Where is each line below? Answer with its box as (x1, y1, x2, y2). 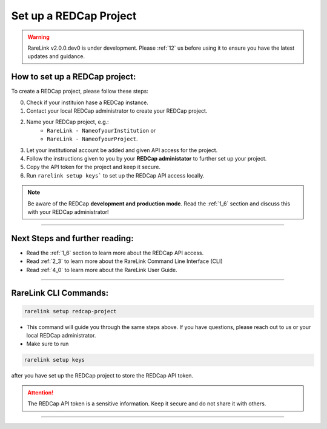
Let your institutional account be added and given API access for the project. (26, 146, 218, 154)
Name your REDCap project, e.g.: (26, 118, 109, 125)
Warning (27, 33, 50, 41)
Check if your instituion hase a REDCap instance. (26, 99, 148, 106)
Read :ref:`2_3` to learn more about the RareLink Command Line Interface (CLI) (26, 258, 223, 265)
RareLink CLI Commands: (11, 288, 109, 298)
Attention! (27, 388, 54, 396)
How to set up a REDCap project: (11, 71, 136, 82)
